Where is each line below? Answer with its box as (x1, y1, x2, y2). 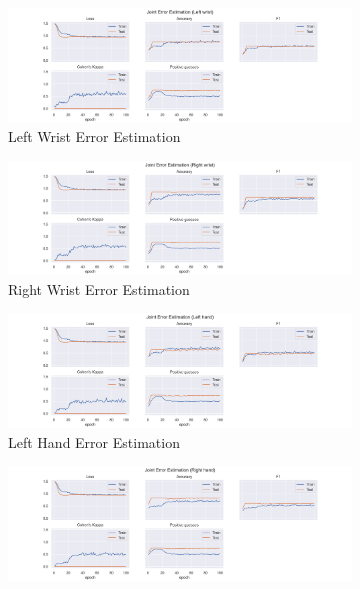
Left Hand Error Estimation (8, 431, 180, 452)
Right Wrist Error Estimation (8, 278, 190, 299)
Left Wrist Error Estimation (8, 126, 181, 147)
